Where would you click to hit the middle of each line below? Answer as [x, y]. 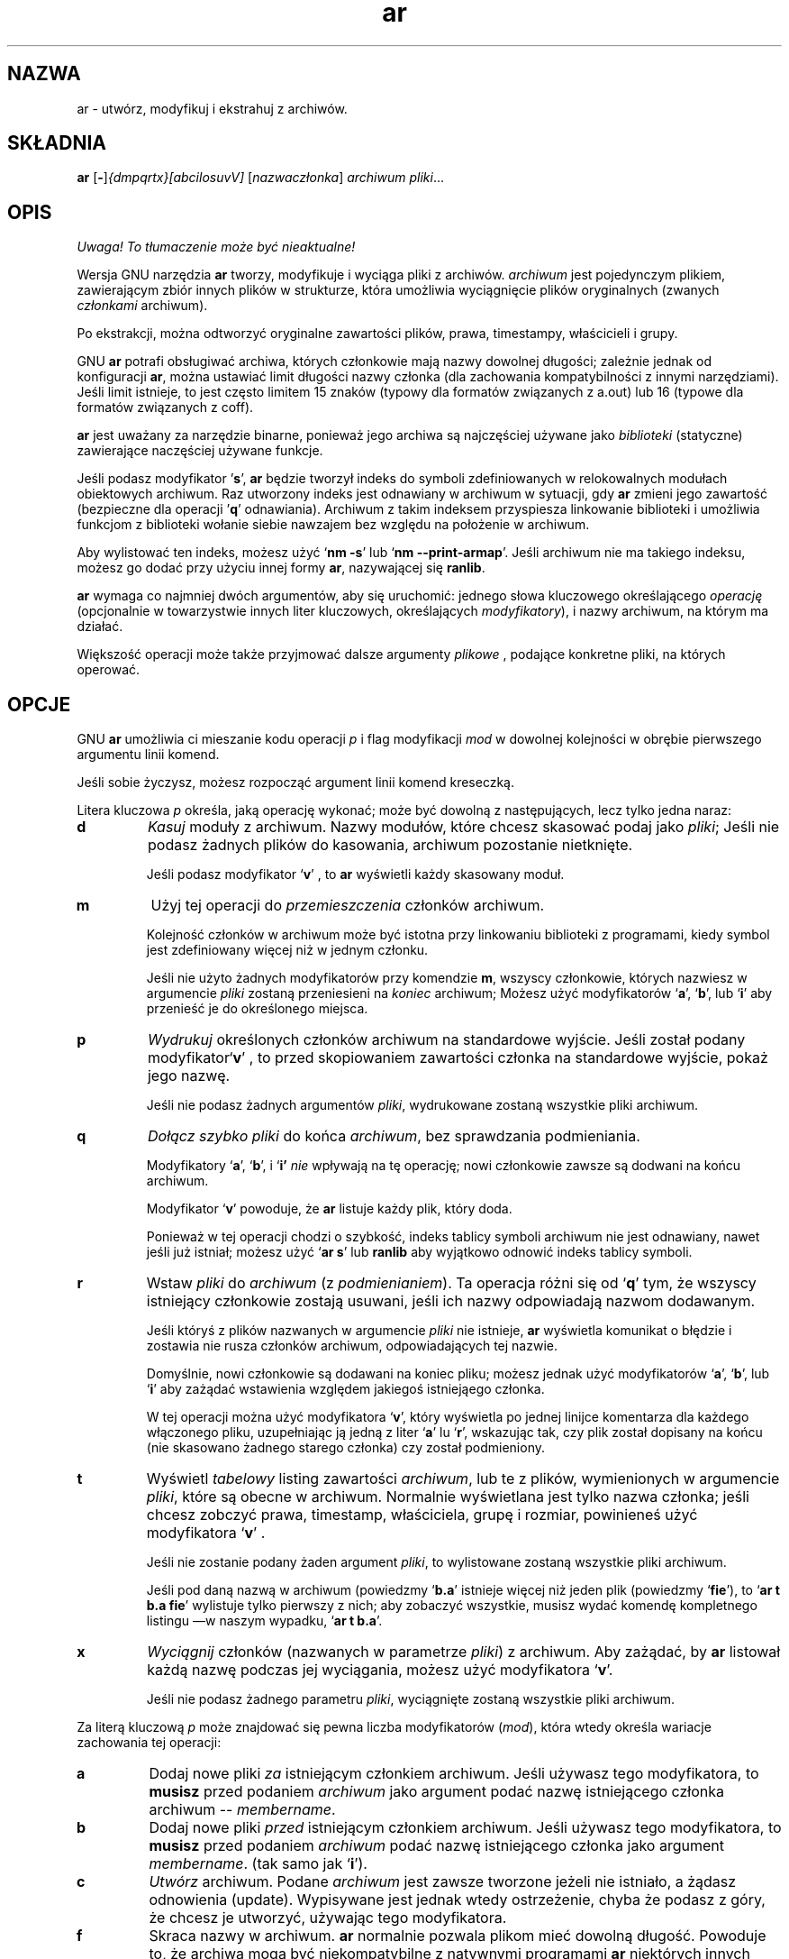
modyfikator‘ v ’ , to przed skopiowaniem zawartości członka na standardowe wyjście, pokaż [458, 1058]
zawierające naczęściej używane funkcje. [200, 451]
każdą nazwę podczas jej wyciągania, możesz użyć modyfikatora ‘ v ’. [380, 1670]
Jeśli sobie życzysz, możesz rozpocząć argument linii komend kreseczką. [296, 783]
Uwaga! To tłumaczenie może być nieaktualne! [216, 247]
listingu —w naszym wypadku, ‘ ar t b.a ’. [264, 1621]
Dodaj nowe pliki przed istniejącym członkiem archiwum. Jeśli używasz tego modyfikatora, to [465, 1828]
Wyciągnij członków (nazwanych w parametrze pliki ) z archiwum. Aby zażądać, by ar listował [464, 1652]
